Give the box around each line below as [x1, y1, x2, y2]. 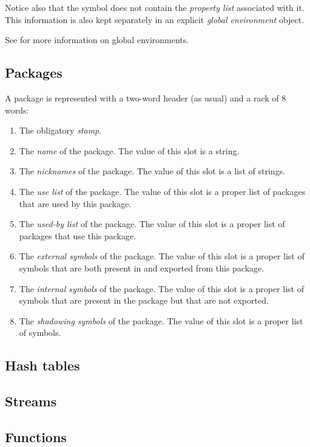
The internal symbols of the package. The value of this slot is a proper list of [19, 282, 304, 295]
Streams [5, 392, 57, 411]
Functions [5, 427, 67, 446]
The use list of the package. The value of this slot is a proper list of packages [19, 185, 306, 197]
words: [5, 103, 29, 116]
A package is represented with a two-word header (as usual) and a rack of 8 [5, 91, 286, 104]
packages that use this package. [19, 229, 136, 242]
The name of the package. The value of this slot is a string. [19, 144, 240, 157]
